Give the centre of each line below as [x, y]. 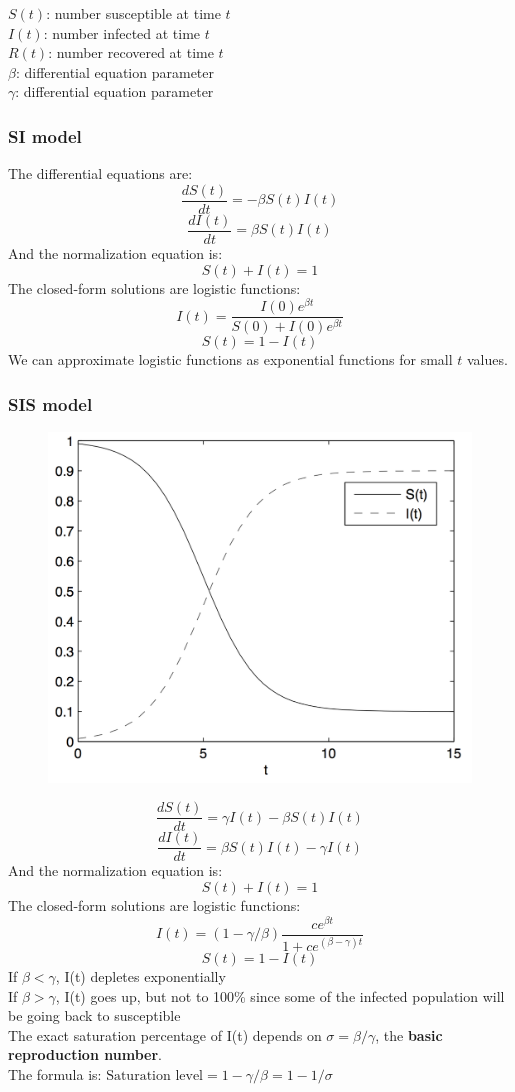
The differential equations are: [100, 173]
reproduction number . [85, 1054]
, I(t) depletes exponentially [140, 976]
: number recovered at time [131, 52]
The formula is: [55, 1073]
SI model [45, 135]
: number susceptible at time [133, 13]
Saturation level [155, 1075]
